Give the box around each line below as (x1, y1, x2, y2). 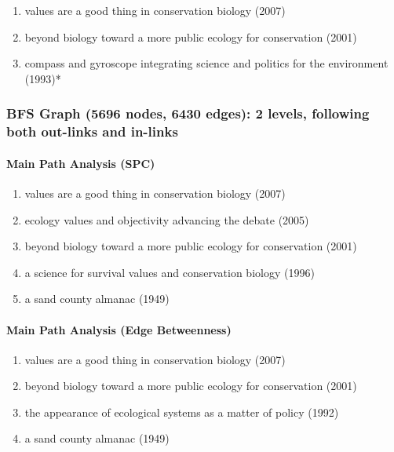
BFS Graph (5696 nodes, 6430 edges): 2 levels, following (6, 104, 370, 123)
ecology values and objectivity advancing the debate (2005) (24, 211, 309, 228)
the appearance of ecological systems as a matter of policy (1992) (24, 403, 339, 420)
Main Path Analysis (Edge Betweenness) (6, 321, 232, 337)
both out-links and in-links (6, 122, 178, 141)
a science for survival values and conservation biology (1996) (24, 264, 315, 280)
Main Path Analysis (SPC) (6, 155, 155, 171)
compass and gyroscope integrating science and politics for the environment (24, 55, 389, 71)
